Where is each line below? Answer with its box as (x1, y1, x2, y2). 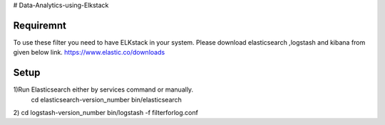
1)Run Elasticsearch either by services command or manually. (13, 85, 194, 94)
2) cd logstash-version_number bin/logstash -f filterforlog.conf (13, 108, 199, 116)
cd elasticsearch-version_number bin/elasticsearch (31, 95, 182, 104)
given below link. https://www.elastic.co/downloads (13, 48, 165, 57)
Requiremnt (13, 19, 67, 31)
